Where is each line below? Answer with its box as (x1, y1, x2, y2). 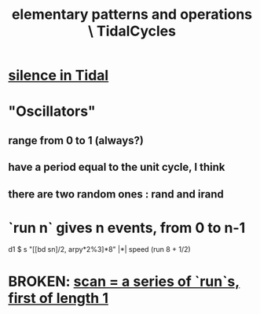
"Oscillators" (8, 102, 96, 120)
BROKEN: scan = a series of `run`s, (8, 272, 240, 290)
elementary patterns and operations (11, 6, 253, 24)
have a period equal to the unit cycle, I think (8, 161, 225, 174)
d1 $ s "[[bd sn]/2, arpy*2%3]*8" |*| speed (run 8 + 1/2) (8, 245, 191, 254)
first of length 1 (8, 289, 108, 307)
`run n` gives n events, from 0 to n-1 (8, 219, 246, 237)
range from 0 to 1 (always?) (8, 134, 144, 147)
